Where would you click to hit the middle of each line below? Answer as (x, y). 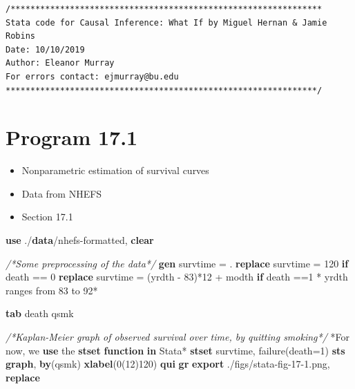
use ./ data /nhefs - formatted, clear (80, 240)
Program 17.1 (72, 137)
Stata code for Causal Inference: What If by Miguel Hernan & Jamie (166, 22)
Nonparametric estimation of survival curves (115, 170)
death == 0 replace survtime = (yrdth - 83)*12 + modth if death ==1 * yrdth (177, 277)
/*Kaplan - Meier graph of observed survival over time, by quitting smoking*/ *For (177, 337)
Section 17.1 (47, 217)
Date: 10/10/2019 (45, 49)
